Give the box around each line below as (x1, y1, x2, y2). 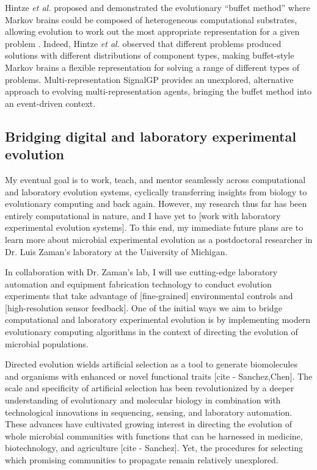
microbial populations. (5, 337, 89, 350)
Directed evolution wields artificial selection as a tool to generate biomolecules (5, 358, 297, 371)
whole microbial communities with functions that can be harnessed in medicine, (5, 429, 303, 442)
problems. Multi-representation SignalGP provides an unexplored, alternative (5, 73, 294, 85)
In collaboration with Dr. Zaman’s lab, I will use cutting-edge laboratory (5, 266, 278, 278)
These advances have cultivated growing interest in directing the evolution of (5, 418, 293, 430)
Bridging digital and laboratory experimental (5, 126, 296, 145)
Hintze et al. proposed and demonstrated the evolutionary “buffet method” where (5, 1, 310, 13)
